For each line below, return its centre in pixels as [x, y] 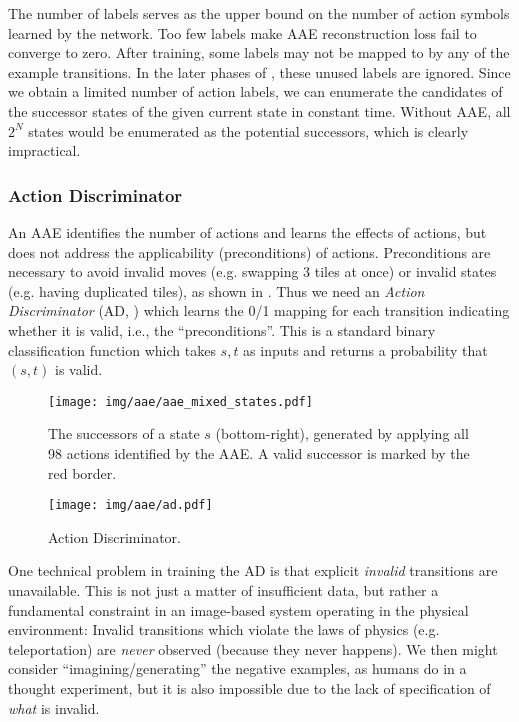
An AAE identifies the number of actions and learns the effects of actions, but [247, 231]
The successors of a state [124, 433]
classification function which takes [112, 349]
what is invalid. [54, 707]
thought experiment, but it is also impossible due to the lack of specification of [249, 687]
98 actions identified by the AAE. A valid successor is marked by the [259, 452]
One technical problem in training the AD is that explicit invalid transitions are [253, 570]
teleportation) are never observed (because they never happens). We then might [253, 648]
